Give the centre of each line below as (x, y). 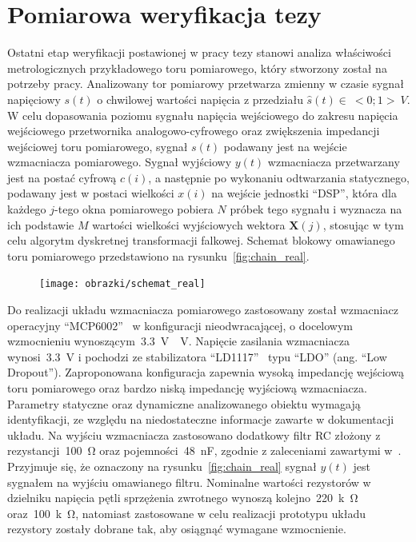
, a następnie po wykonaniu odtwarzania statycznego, (279, 177)
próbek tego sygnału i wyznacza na (316, 209)
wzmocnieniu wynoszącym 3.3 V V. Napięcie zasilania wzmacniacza (178, 341)
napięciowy (34, 99)
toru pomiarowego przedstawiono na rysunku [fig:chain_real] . (158, 255)
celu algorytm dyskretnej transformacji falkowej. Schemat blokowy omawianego (201, 240)
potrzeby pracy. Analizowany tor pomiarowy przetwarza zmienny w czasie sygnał (206, 84)
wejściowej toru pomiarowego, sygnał (98, 146)
